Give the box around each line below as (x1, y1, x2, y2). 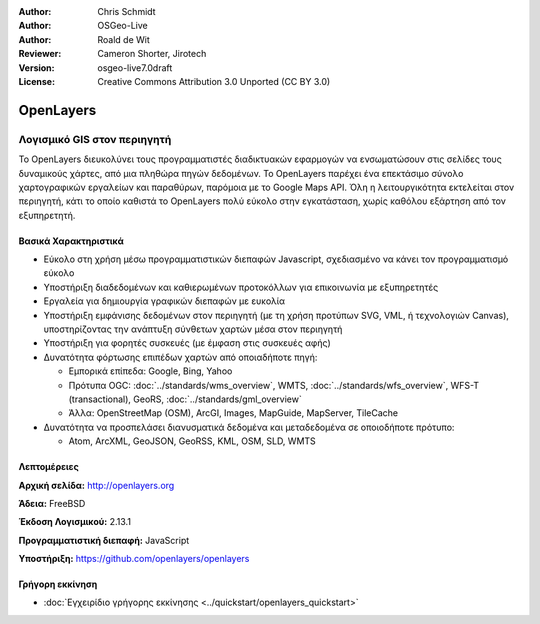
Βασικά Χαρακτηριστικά (18, 235, 124, 247)
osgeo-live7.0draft (97, 61, 173, 74)
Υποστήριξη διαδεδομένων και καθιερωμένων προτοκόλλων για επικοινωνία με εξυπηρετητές (43, 281, 439, 293)
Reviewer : (18, 48, 62, 60)
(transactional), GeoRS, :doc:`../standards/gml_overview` (68, 393, 302, 405)
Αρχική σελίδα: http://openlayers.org (18, 479, 175, 491)
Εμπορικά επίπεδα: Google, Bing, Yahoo (68, 365, 233, 377)
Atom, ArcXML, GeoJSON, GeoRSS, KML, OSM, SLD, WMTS (68, 435, 317, 447)
